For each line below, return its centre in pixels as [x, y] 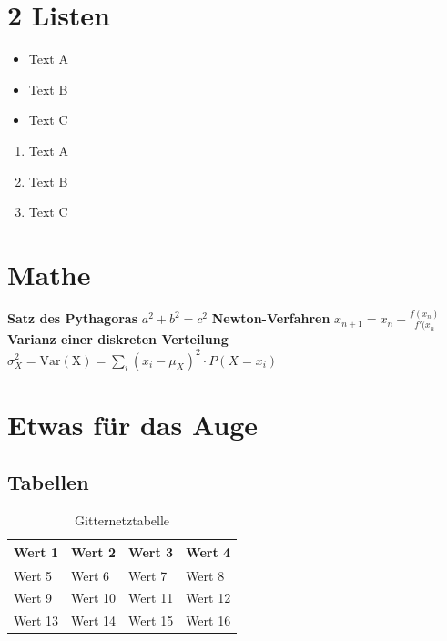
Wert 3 [151, 551]
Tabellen [48, 482]
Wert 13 [36, 621]
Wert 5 [33, 575]
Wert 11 [151, 598]
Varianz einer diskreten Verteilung [118, 339]
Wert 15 [151, 621]
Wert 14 [94, 621]
